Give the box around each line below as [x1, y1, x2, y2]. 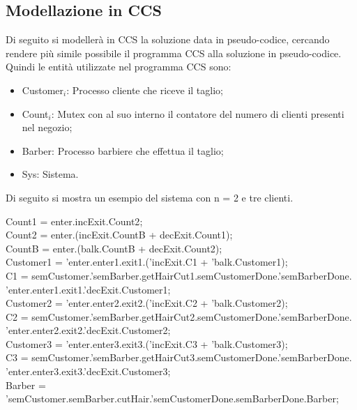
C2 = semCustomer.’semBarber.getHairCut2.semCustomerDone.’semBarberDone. [6, 309, 352, 324]
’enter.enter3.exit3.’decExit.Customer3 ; [6, 364, 171, 379]
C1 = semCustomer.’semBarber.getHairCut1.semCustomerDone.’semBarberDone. [6, 268, 352, 282]
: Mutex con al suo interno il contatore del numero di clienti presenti [51, 106, 344, 121]
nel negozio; [22, 120, 73, 135]
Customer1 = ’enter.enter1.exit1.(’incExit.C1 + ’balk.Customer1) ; [6, 255, 288, 269]
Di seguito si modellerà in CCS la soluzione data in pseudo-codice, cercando [6, 32, 330, 47]
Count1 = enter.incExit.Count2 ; [6, 213, 143, 228]
